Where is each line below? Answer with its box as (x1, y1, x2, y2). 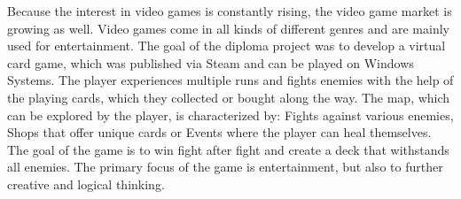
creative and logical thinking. (7, 174, 165, 193)
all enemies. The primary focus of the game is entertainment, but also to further (7, 157, 443, 176)
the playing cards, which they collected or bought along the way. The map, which (7, 88, 450, 106)
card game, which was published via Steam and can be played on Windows (7, 53, 414, 72)
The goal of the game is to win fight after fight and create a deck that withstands (7, 140, 449, 158)
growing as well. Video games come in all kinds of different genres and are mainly (7, 19, 449, 37)
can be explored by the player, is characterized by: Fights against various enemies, (7, 105, 454, 124)
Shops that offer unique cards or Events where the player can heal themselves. (7, 123, 432, 142)
